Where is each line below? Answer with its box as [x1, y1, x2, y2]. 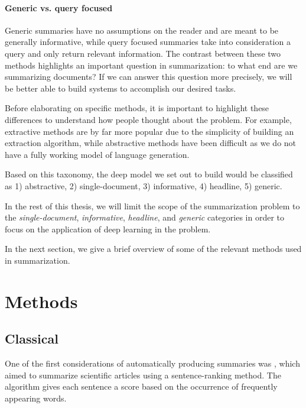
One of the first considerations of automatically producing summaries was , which [5, 357, 300, 370]
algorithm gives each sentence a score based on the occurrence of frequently [5, 380, 278, 393]
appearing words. [5, 391, 67, 404]
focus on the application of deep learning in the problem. [5, 222, 211, 235]
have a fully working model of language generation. [5, 148, 190, 160]
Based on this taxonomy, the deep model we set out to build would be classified [5, 168, 293, 180]
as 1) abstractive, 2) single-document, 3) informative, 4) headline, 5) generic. [5, 179, 282, 192]
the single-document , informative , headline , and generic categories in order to [5, 211, 285, 224]
